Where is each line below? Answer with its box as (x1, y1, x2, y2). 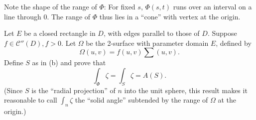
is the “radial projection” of (31, 85, 116, 95)
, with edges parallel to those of (103, 28, 200, 38)
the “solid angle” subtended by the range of (75, 95, 208, 105)
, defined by (216, 37, 252, 48)
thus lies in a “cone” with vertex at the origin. (99, 11, 241, 21)
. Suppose (207, 28, 237, 38)
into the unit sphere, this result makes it (124, 85, 248, 95)
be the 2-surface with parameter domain (86, 37, 209, 48)
